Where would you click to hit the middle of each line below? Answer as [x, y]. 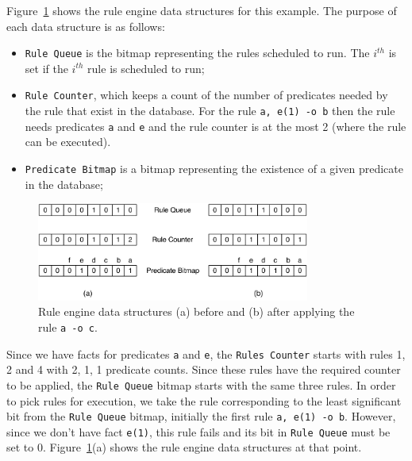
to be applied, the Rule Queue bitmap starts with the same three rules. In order [201, 384]
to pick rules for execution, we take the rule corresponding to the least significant [204, 400]
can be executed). [68, 142]
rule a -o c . [68, 327]
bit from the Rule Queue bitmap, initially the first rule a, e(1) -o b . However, [201, 416]
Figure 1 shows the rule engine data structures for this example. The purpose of [202, 10]
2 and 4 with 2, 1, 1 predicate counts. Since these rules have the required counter [204, 369]
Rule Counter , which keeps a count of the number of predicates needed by [206, 95]
